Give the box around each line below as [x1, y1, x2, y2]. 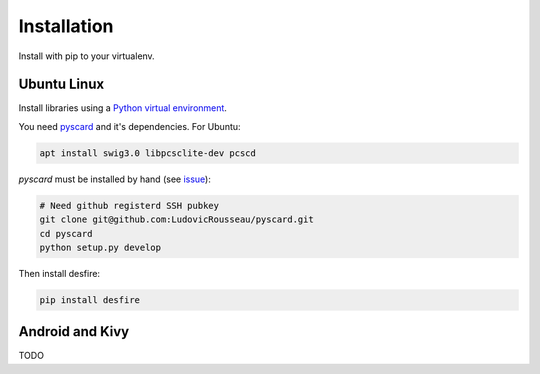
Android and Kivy [18, 323, 130, 340]
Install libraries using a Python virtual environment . [18, 102, 227, 114]
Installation [18, 15, 114, 37]
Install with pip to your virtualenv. [18, 50, 155, 62]
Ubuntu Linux [18, 76, 105, 93]
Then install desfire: [18, 267, 100, 279]
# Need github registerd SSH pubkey [39, 200, 220, 211]
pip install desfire [39, 294, 140, 305]
